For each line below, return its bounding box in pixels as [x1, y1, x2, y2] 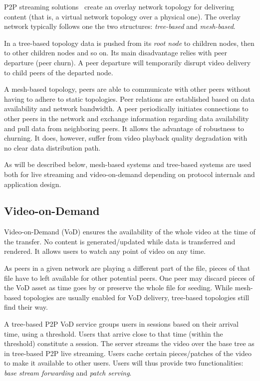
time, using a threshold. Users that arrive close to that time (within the [4, 328, 223, 339]
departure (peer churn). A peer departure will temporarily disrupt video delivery [4, 57, 251, 67]
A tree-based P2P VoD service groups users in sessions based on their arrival [4, 319, 239, 329]
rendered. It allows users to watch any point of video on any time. [4, 246, 206, 256]
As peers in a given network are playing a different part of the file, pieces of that [4, 263, 251, 273]
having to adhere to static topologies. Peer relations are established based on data [4, 93, 255, 104]
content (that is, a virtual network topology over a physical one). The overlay [4, 11, 241, 21]
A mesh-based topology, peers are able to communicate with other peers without [4, 84, 251, 94]
